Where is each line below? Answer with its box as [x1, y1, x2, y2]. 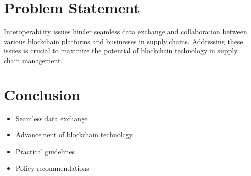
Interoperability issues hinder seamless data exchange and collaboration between [4, 26, 247, 37]
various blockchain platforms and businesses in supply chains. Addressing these [4, 36, 243, 46]
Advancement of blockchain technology [15, 130, 133, 140]
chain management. [4, 55, 63, 65]
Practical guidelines [15, 146, 75, 156]
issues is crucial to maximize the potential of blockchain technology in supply [4, 45, 238, 56]
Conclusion [4, 84, 81, 104]
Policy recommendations [15, 163, 89, 173]
